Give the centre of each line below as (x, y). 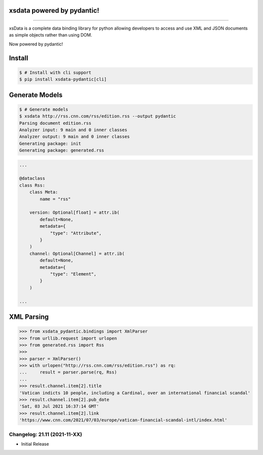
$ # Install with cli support (55, 72)
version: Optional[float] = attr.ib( (75, 213)
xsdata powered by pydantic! (54, 10)
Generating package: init (50, 143)
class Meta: (44, 192)
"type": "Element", (73, 274)
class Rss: (32, 185)
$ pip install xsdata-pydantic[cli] (63, 79)
